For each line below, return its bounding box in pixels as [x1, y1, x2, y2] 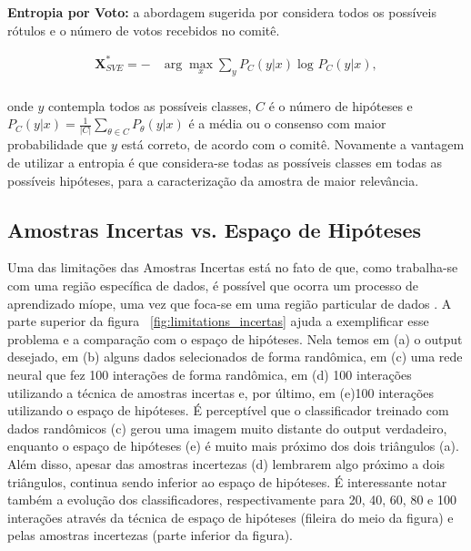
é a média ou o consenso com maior [188, 114, 386, 133]
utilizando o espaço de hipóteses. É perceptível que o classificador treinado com [7, 401, 449, 420]
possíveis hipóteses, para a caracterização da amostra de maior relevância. [7, 170, 419, 189]
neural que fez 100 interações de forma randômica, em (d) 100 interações [7, 365, 412, 383]
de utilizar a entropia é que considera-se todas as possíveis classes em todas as [7, 153, 443, 172]
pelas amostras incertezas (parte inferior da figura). [7, 525, 293, 545]
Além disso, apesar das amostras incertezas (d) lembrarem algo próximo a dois [7, 454, 446, 473]
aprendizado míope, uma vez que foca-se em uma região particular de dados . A [7, 293, 452, 312]
